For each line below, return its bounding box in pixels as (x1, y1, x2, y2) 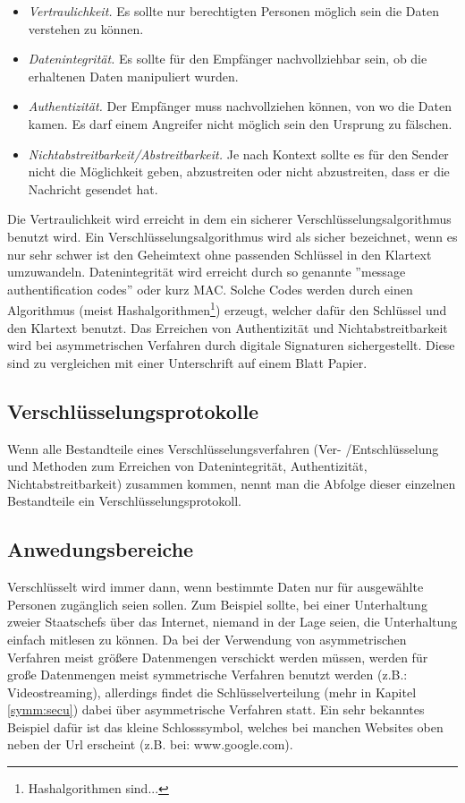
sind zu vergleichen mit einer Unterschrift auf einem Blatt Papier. (7, 353, 368, 372)
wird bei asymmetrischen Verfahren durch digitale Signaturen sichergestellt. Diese (7, 336, 455, 355)
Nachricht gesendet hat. (28, 179, 158, 198)
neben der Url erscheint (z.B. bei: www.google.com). (7, 735, 293, 754)
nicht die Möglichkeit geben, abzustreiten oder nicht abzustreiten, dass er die (28, 162, 450, 181)
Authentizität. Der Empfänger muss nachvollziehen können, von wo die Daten (28, 97, 452, 115)
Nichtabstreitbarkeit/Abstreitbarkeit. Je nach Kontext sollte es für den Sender (28, 144, 449, 163)
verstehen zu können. (28, 19, 144, 38)
